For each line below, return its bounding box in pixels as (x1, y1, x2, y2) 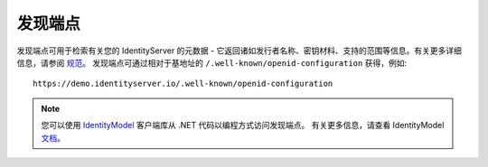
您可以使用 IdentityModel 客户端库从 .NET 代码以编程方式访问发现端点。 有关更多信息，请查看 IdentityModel (41, 120, 445, 131)
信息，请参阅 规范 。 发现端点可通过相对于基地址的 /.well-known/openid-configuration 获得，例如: (16, 57, 407, 68)
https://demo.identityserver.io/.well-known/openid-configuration (33, 79, 333, 89)
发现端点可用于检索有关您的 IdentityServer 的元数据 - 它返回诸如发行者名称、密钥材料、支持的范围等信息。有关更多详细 (16, 45, 463, 56)
